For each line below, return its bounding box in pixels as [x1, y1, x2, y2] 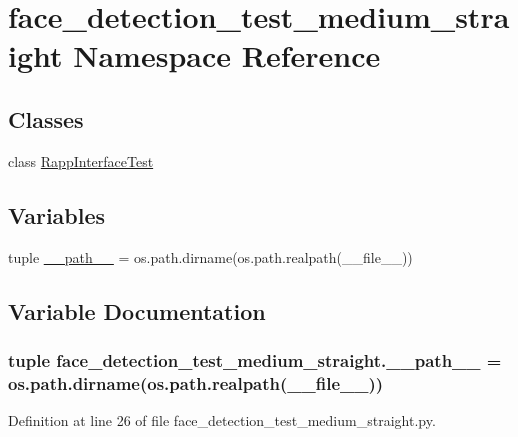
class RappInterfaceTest [8, 150, 154, 171]
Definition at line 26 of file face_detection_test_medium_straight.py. [8, 410, 436, 431]
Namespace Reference [73, 35, 381, 76]
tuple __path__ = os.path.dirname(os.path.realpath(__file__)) [8, 246, 413, 267]
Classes [8, 103, 84, 134]
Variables [8, 199, 106, 230]
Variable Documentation [8, 295, 266, 326]
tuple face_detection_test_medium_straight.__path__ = [8, 347, 502, 372]
